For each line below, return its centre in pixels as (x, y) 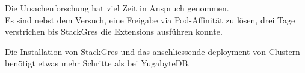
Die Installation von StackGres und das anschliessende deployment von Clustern (152, 51)
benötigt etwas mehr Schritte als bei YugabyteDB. (98, 63)
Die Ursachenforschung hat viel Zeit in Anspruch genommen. (117, 8)
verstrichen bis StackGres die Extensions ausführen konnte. (114, 31)
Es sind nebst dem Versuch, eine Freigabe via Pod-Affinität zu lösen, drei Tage (150, 19)
